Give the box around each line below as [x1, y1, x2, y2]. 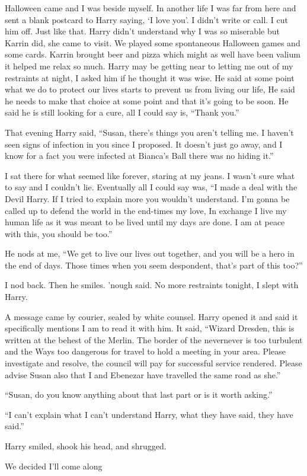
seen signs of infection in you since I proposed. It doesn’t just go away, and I [5, 138, 283, 150]
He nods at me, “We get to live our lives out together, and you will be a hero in [5, 247, 295, 260]
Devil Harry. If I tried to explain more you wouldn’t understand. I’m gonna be [5, 192, 290, 205]
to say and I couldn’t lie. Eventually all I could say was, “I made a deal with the [5, 181, 298, 193]
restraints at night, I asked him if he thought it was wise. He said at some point [5, 71, 295, 84]
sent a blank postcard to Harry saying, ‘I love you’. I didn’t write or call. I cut [5, 13, 288, 25]
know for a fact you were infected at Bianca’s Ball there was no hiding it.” [5, 149, 274, 162]
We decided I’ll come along [5, 459, 103, 472]
